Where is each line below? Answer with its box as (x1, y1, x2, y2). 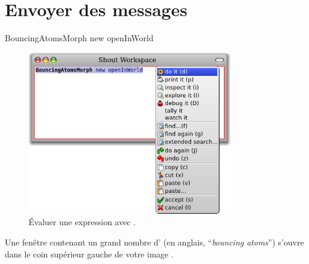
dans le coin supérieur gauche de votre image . (5, 247, 174, 260)
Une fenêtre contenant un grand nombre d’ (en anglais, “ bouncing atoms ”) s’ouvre (5, 236, 304, 248)
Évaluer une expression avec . (29, 216, 136, 228)
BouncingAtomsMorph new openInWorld (5, 32, 154, 44)
